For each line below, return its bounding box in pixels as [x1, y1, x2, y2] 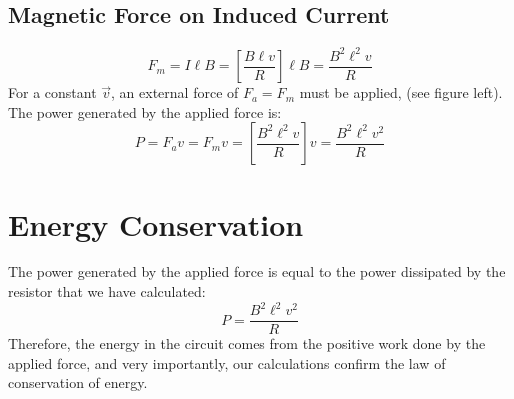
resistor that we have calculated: [8, 281, 206, 302]
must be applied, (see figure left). [299, 82, 503, 103]
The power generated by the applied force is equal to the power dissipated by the [8, 261, 506, 282]
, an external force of [111, 82, 239, 103]
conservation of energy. [8, 372, 148, 393]
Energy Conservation [8, 203, 304, 244]
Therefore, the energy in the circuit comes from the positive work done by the [8, 333, 486, 354]
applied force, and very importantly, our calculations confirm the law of [8, 352, 446, 373]
